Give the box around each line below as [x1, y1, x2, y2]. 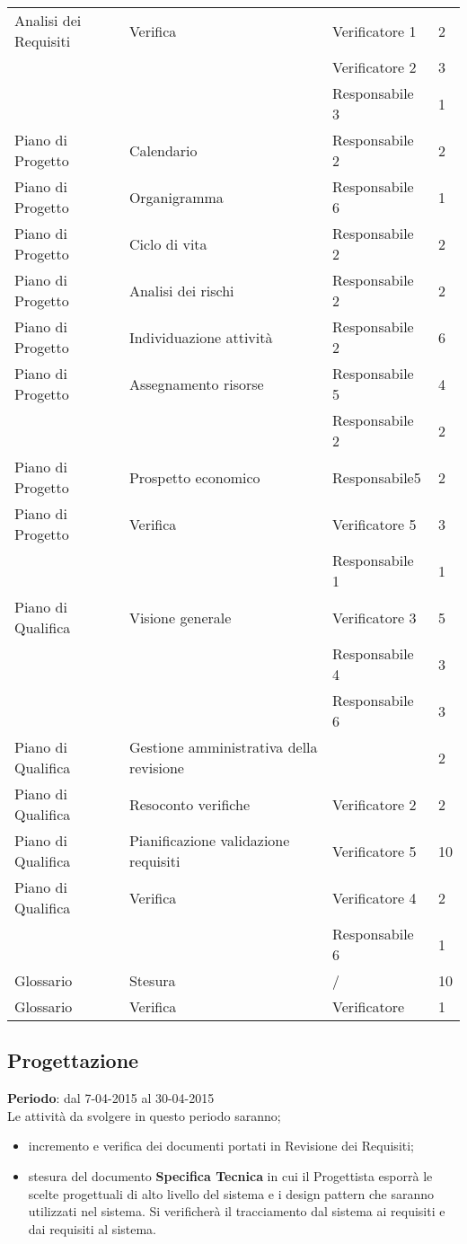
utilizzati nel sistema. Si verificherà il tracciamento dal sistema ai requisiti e [28, 1202, 445, 1221]
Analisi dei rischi [128, 279, 234, 301]
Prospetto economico [128, 466, 260, 488]
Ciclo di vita [128, 233, 207, 254]
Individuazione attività [128, 326, 273, 348]
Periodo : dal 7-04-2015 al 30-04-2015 [7, 1089, 215, 1107]
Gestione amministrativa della [128, 737, 318, 757]
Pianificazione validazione [128, 830, 290, 851]
